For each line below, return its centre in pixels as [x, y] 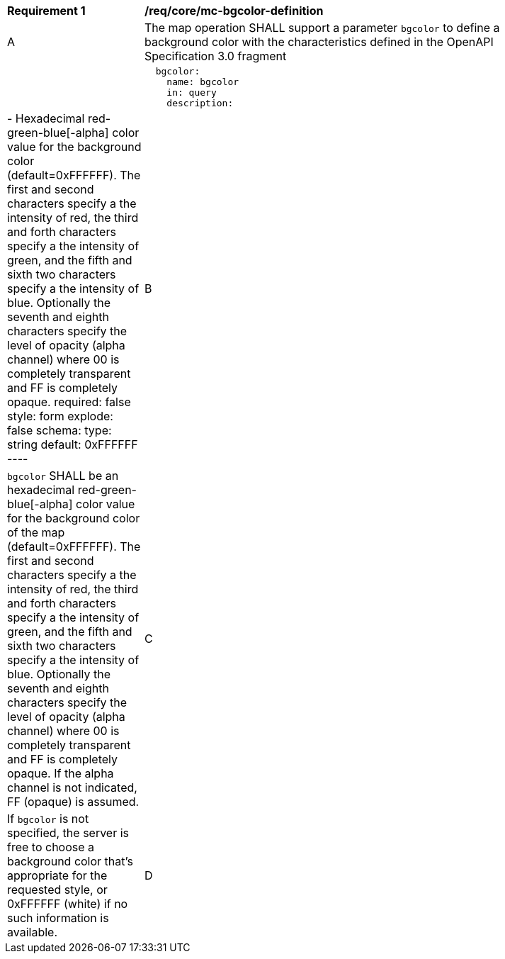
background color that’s [70, 861]
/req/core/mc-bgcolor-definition [234, 11]
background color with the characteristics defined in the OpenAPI [319, 42]
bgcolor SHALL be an [63, 476]
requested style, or [57, 890]
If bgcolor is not [48, 819]
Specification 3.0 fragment [216, 56]
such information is [58, 918]
